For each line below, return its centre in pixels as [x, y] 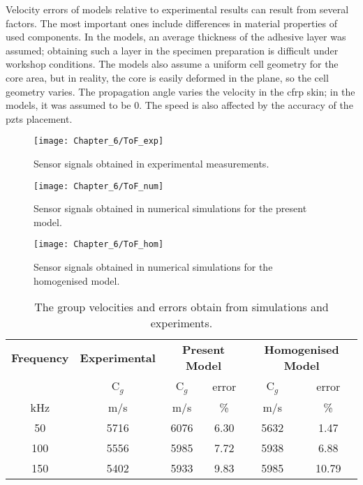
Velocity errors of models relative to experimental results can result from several [177, 9]
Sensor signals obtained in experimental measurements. [151, 163]
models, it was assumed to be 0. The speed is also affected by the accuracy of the [179, 105]
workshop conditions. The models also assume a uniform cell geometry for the [172, 64]
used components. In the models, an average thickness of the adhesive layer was [176, 37]
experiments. [181, 323]
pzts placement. [39, 118]
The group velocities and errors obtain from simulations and [181, 307]
